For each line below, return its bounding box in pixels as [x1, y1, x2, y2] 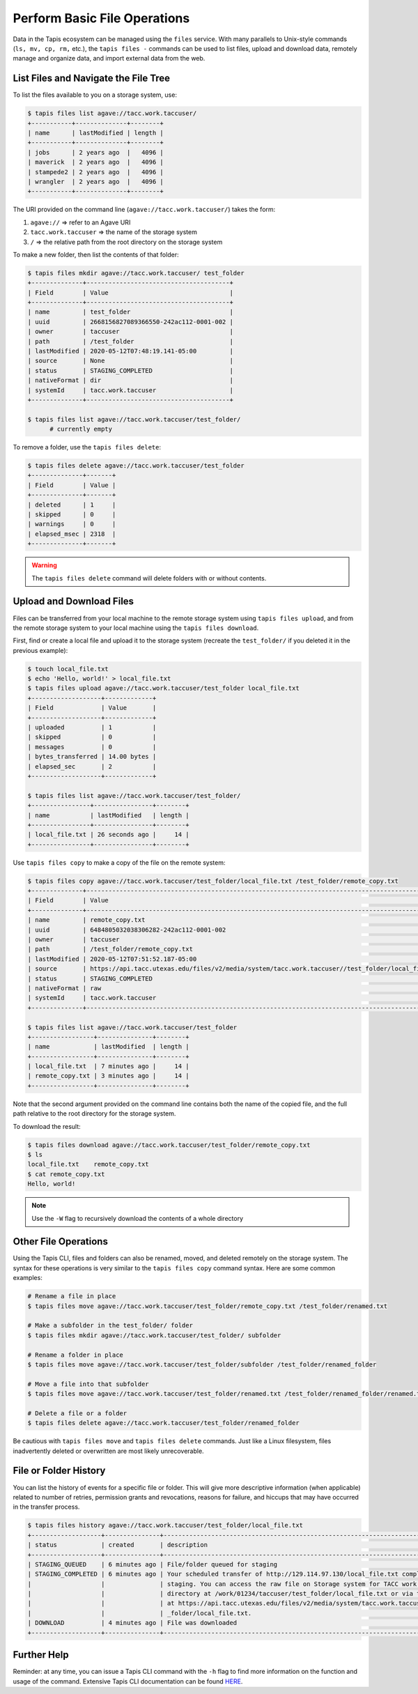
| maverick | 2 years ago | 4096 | [27, 158, 164, 167]
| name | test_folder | [27, 308, 233, 316]
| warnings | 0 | [27, 520, 116, 528]
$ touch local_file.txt [27, 665, 109, 672]
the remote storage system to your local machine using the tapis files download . [13, 624, 259, 632]
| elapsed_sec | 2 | [27, 762, 157, 770]
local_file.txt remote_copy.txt [27, 1160, 149, 1169]
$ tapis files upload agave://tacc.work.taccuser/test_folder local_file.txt [27, 684, 300, 693]
